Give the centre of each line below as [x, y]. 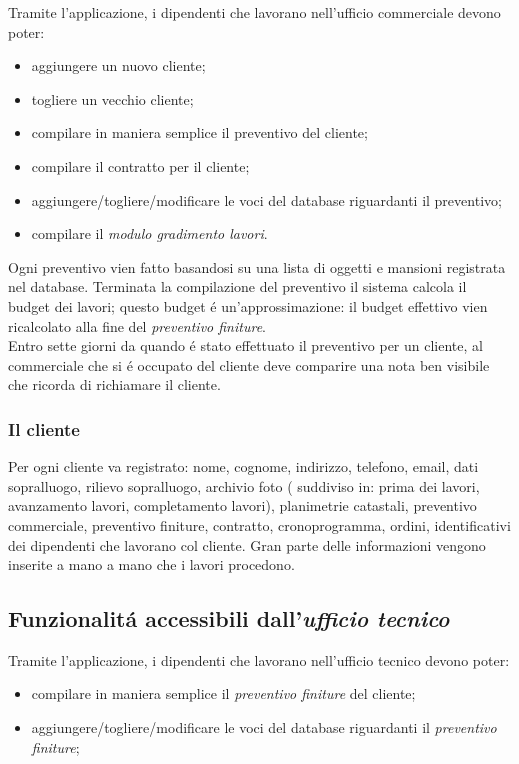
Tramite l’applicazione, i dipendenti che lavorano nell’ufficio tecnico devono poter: [259, 659]
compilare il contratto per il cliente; [140, 165]
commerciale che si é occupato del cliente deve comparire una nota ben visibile [249, 364]
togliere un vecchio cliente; [112, 98]
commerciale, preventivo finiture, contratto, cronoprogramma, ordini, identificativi [259, 524]
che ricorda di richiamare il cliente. [114, 384]
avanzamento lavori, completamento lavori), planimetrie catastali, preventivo [242, 505]
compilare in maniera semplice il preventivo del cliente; [199, 132]
